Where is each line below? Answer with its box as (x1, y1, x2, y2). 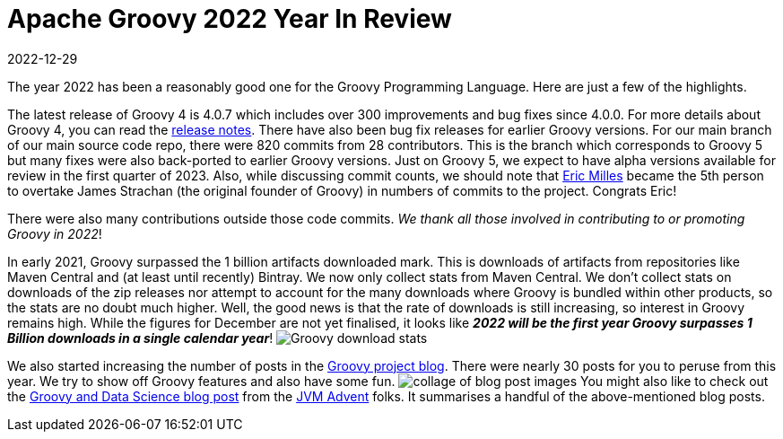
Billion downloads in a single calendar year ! (7, 329, 274, 346)
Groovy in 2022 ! (7, 225, 102, 241)
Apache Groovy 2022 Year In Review (7, 4, 452, 34)
